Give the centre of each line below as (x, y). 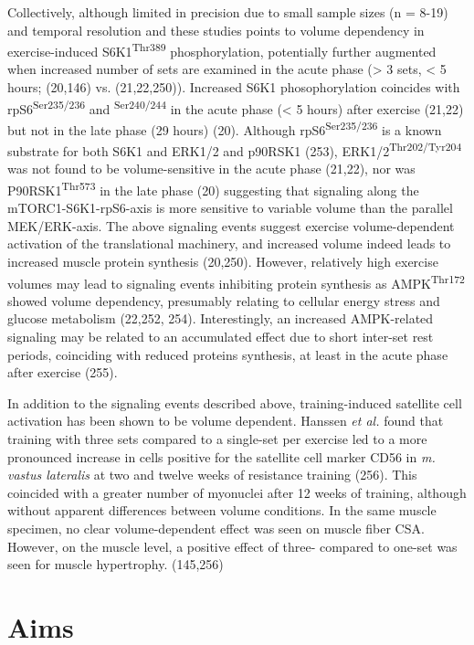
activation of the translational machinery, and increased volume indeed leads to (229, 243)
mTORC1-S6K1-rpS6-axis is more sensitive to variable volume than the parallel (230, 208)
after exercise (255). (63, 372)
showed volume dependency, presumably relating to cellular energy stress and (224, 300)
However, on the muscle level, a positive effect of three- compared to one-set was (232, 546)
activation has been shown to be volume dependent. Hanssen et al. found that (226, 421)
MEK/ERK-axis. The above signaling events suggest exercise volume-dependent (231, 225)
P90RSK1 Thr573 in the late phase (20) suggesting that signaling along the (213, 188)
